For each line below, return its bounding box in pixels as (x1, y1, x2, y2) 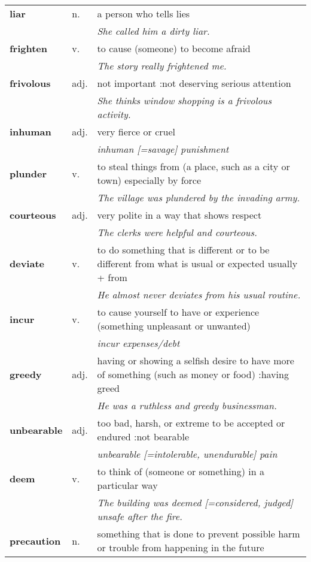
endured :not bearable (97, 430, 190, 443)
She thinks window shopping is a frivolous (97, 93, 272, 107)
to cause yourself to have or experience (97, 305, 260, 319)
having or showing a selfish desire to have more (97, 353, 294, 367)
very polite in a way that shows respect (97, 208, 262, 222)
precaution (10, 533, 61, 548)
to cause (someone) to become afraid (97, 41, 251, 55)
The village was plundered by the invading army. (97, 191, 300, 204)
